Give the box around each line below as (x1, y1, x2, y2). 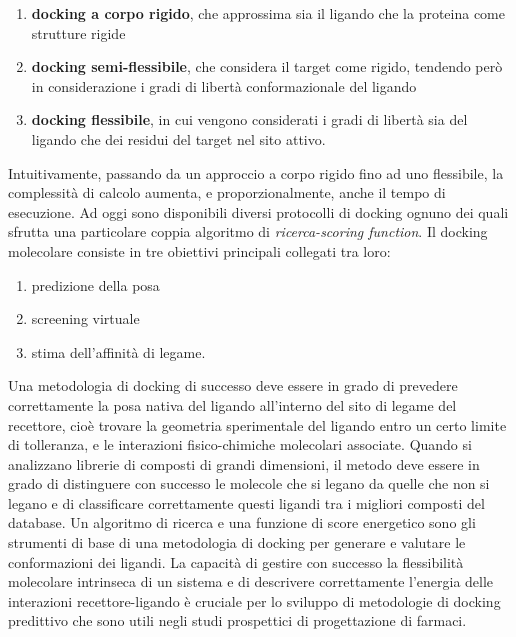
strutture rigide (31, 22, 126, 43)
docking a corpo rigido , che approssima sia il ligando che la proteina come (31, 3, 505, 23)
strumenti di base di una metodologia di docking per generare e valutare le (8, 532, 466, 553)
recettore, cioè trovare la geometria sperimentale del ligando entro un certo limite (8, 414, 507, 435)
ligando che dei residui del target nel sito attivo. (31, 128, 326, 149)
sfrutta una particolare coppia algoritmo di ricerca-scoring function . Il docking (8, 221, 488, 242)
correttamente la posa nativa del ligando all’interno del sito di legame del (8, 394, 457, 415)
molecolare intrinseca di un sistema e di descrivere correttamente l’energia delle (8, 571, 494, 592)
